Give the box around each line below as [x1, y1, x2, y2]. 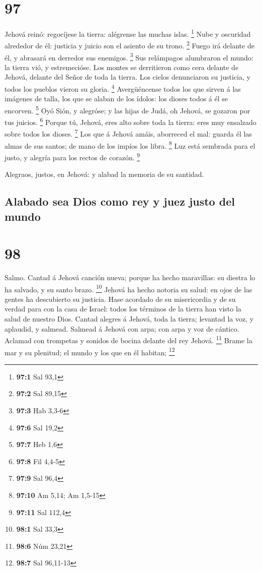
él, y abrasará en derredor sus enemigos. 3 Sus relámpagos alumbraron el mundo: [5, 50, 253, 62]
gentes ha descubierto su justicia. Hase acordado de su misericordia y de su [5, 293, 236, 304]
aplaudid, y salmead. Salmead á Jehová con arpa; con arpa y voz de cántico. [5, 323, 239, 334]
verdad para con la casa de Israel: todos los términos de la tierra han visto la [5, 303, 241, 314]
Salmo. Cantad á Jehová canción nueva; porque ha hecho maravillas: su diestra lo [5, 272, 255, 283]
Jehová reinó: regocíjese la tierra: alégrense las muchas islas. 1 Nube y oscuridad [5, 27, 251, 39]
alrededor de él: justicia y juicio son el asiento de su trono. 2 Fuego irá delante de [5, 39, 254, 51]
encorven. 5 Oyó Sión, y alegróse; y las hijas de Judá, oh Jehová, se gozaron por [5, 103, 250, 115]
